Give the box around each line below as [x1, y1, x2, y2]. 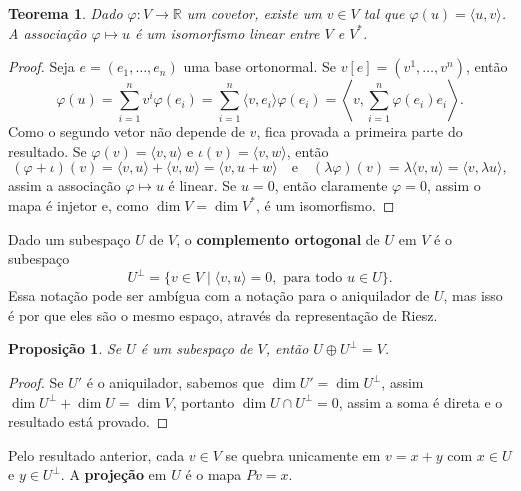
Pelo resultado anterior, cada [8, 444, 185, 465]
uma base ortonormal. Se [183, 56, 337, 77]
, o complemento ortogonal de [176, 228, 380, 249]
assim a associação [8, 175, 121, 196]
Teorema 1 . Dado [8, 3, 123, 23]
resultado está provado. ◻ [8, 411, 169, 432]
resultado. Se [8, 140, 87, 161]
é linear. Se [168, 175, 237, 196]
